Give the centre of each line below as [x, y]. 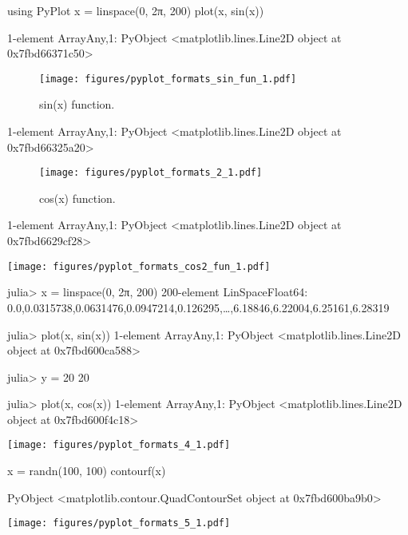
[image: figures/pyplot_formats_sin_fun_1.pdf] [168, 79]
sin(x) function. [77, 104]
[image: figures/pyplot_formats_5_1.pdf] [119, 523]
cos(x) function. [77, 198]
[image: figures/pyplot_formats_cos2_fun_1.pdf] [139, 266]
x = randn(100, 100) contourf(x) [87, 471]
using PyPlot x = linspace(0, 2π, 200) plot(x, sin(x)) [136, 10]
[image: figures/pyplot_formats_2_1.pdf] [151, 173]
